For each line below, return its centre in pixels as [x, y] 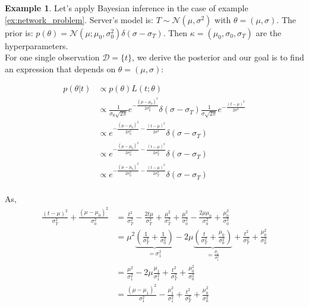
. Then [175, 32]
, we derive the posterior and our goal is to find [218, 57]
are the [269, 32]
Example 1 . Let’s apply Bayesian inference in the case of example [127, 8]
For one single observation [52, 57]
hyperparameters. [37, 45]
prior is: [19, 32]
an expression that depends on [60, 68]
